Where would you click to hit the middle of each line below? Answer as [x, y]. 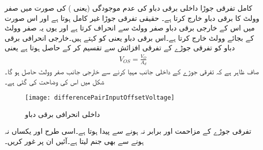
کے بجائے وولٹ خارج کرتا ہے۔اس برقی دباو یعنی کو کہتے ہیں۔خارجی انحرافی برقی [129, 37]
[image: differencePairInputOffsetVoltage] [100, 98]
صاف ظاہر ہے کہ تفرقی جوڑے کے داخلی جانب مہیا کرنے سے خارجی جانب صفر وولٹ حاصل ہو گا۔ [132, 71]
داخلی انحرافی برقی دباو [63, 114]
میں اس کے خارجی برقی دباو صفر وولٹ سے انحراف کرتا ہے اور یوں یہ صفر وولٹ [130, 28]
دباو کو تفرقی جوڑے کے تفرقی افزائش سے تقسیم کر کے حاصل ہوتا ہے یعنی [120, 48]
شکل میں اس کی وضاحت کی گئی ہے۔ [55, 81]
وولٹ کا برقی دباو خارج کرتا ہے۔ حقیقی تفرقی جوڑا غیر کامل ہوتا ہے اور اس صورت [132, 18]
